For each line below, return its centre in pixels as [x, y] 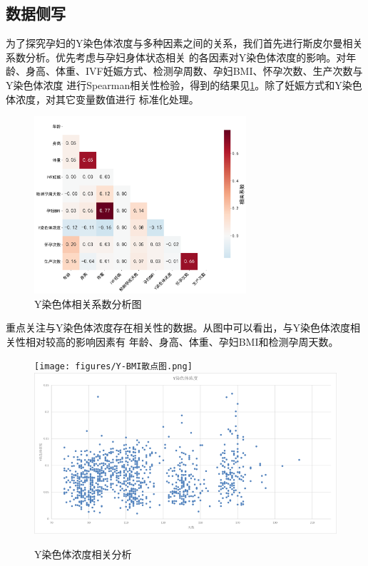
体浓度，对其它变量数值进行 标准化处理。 [102, 99]
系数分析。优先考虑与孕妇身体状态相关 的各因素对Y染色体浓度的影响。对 [176, 57]
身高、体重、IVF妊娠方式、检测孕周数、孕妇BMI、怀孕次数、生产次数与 [194, 71]
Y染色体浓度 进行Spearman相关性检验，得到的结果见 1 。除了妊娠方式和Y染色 [184, 84]
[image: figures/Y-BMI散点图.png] [113, 367]
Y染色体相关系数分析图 [88, 303]
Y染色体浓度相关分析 [83, 554]
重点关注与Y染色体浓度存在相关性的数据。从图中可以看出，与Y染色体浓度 [178, 328]
